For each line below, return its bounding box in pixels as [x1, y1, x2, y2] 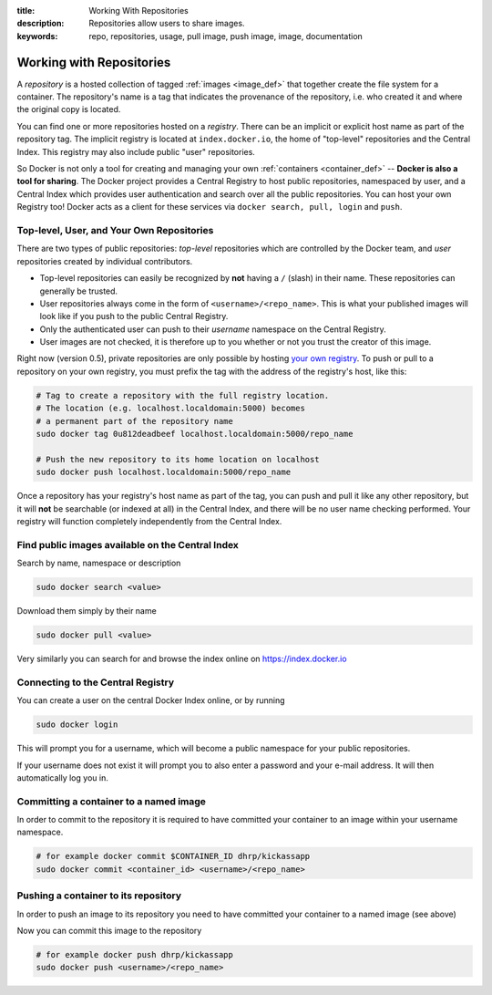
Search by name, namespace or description [16, 557, 181, 569]
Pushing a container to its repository [16, 889, 182, 902]
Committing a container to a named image [16, 794, 207, 807]
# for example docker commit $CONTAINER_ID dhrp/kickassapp [36, 851, 311, 862]
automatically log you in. [16, 772, 108, 783]
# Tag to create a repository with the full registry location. [36, 390, 330, 400]
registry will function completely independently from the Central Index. [16, 515, 282, 526]
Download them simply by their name [16, 606, 157, 617]
